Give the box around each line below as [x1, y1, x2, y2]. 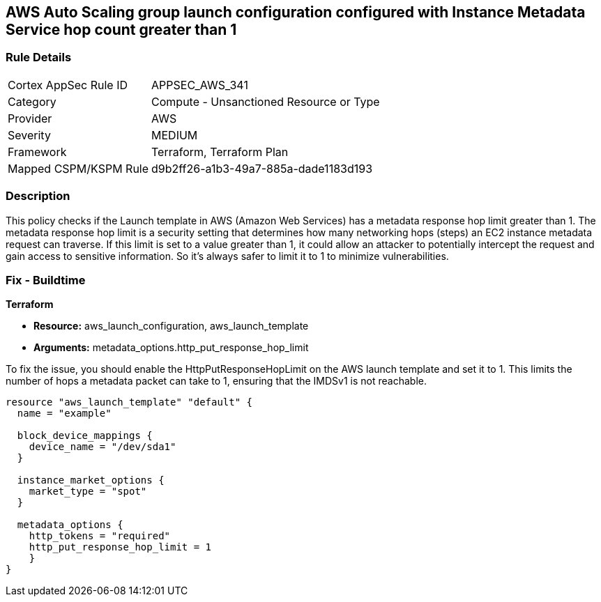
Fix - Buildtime [6, 272, 86, 287]
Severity [8, 128, 51, 142]
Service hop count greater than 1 [6, 21, 237, 38]
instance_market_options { [17, 474, 165, 486]
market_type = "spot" [29, 486, 147, 497]
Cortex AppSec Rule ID [8, 77, 128, 92]
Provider [8, 111, 52, 125]
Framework [8, 144, 67, 159]
